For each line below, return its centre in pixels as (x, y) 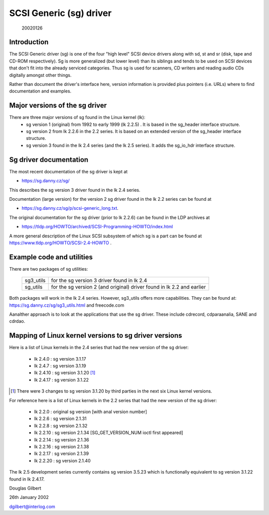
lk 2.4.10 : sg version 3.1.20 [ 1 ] (65, 373)
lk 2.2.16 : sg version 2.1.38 (62, 447)
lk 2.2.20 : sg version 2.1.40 (62, 461)
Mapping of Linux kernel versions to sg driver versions (96, 335)
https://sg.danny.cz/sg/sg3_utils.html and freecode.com (67, 305)
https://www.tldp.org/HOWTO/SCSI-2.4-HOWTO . (61, 243)
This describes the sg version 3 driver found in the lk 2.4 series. (75, 190)
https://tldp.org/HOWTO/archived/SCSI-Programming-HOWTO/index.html (97, 227)
